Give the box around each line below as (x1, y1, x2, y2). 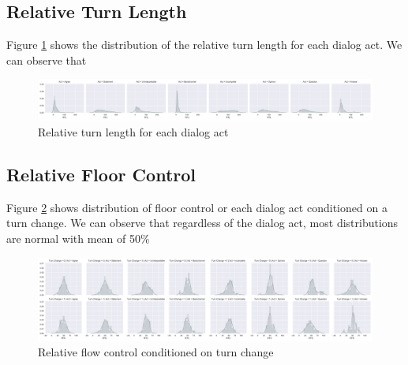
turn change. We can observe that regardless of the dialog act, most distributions (6, 214, 399, 231)
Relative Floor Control (6, 162, 197, 186)
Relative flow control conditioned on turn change (38, 344, 274, 360)
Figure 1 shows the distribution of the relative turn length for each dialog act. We (6, 36, 402, 53)
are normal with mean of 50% (6, 229, 150, 246)
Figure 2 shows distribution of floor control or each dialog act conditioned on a (6, 199, 387, 215)
